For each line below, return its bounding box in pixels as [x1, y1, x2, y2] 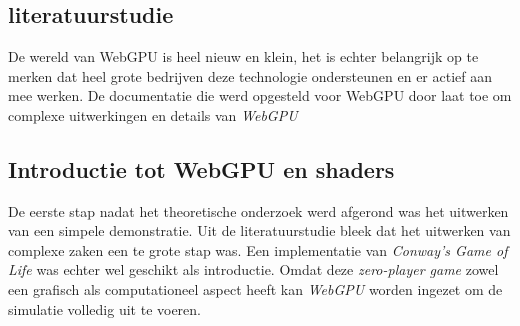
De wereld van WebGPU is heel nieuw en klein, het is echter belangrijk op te [8, 46, 479, 66]
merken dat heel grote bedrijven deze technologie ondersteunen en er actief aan [8, 65, 493, 86]
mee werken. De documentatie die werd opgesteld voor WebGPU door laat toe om [8, 85, 512, 106]
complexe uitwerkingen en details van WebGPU [8, 104, 298, 125]
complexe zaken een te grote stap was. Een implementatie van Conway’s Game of [8, 239, 508, 260]
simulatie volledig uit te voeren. [8, 298, 202, 319]
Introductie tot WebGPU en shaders [8, 153, 395, 184]
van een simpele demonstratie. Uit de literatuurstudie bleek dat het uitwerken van [8, 220, 511, 241]
